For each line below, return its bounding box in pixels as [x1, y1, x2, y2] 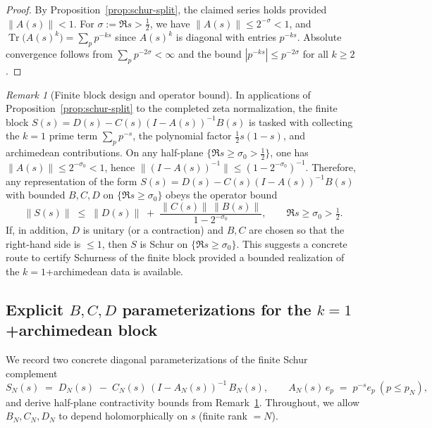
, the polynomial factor [132, 128, 232, 143]
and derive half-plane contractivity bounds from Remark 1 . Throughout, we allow [6, 394, 360, 409]
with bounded [6, 187, 66, 202]
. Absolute [297, 30, 342, 44]
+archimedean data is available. [46, 263, 184, 278]
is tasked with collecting [249, 114, 353, 129]
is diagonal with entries [175, 30, 276, 44]
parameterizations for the [122, 298, 311, 320]
